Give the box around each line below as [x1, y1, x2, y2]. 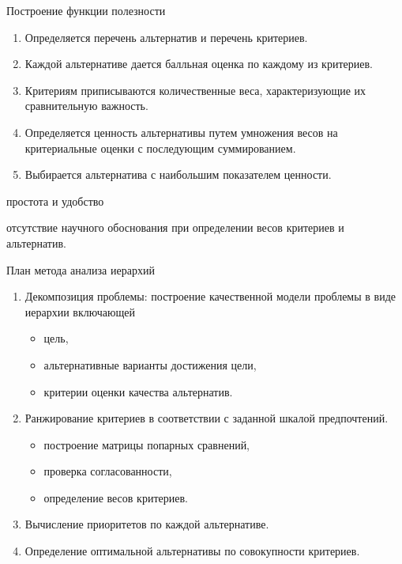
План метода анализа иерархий [6, 261, 155, 278]
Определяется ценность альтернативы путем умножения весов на [24, 123, 338, 140]
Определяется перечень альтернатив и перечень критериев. [24, 28, 308, 45]
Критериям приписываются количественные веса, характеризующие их [24, 81, 366, 98]
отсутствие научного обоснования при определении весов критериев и [6, 219, 344, 236]
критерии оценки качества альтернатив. [43, 383, 233, 399]
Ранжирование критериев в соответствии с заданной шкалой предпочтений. [24, 410, 389, 426]
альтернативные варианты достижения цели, [43, 356, 257, 373]
